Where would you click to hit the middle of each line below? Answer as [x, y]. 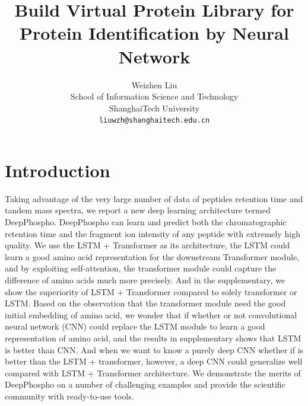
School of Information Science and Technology [154, 96]
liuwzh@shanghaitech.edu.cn [154, 121]
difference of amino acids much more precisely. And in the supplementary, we [145, 280]
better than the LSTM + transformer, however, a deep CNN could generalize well [154, 361]
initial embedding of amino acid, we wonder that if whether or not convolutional [151, 314]
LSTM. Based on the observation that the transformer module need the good [145, 303]
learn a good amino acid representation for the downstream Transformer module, [152, 256]
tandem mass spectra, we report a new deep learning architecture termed [138, 210]
